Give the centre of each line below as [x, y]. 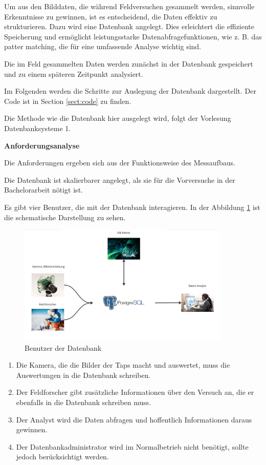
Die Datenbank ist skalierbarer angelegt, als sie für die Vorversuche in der [120, 179]
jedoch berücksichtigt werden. [62, 457]
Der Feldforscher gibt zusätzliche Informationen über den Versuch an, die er [135, 392]
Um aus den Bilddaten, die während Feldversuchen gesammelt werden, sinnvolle [129, 6]
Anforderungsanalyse [42, 145]
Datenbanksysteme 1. [38, 128]
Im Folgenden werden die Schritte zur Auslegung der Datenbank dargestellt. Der [130, 91]
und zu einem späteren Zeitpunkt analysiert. [74, 73]
